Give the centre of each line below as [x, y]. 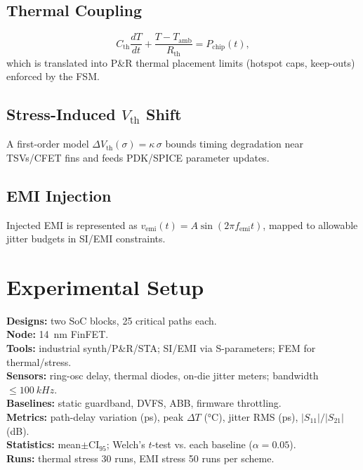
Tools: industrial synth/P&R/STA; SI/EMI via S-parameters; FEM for [161, 348]
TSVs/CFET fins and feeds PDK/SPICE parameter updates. [138, 157]
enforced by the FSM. [53, 76]
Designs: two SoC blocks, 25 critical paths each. [112, 320]
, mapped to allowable [310, 224]
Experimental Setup [105, 286]
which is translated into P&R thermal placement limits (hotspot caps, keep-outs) [181, 62]
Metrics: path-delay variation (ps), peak [95, 416]
